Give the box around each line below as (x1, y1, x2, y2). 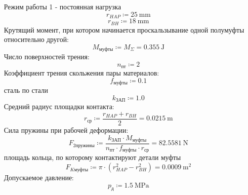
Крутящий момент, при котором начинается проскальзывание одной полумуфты (4, 24, 245, 35)
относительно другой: (4, 34, 69, 44)
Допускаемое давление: (4, 172, 74, 183)
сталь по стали (4, 85, 48, 95)
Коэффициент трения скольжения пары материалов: (4, 68, 159, 78)
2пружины (73, 143, 95, 148)
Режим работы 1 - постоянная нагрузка (4, 1, 121, 11)
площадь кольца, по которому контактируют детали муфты (4, 152, 181, 162)
